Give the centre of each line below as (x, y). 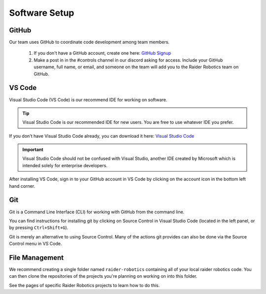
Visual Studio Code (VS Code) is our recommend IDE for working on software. (88, 100)
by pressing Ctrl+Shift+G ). (39, 228)
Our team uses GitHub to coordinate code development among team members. (89, 42)
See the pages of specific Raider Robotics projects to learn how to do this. (84, 285)
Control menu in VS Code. (35, 244)
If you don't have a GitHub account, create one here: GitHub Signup (102, 53)
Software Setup (42, 13)
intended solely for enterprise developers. (65, 165)
